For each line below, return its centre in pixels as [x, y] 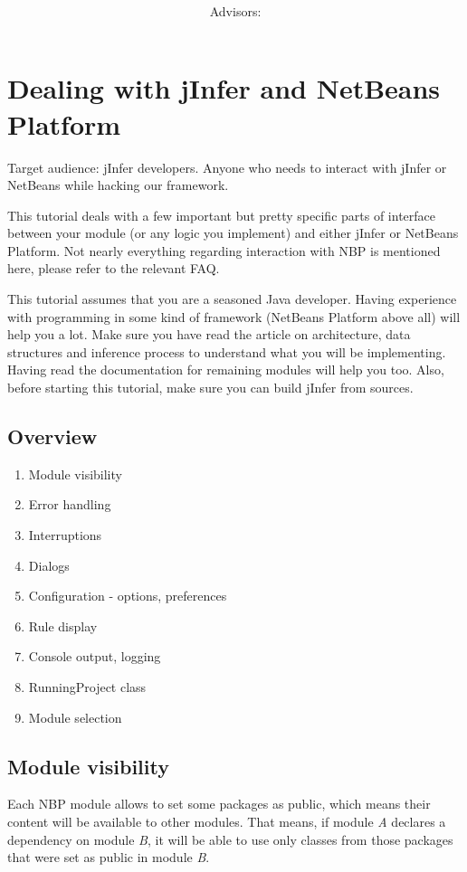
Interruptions [65, 535]
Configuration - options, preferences [128, 596]
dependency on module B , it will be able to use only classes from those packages [230, 839]
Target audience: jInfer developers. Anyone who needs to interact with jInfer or [227, 167]
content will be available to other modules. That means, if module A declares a [227, 821]
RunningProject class [87, 686]
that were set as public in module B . [109, 857]
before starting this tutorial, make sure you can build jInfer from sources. [210, 388]
